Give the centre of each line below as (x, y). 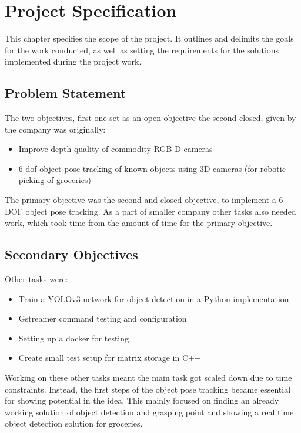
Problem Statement (66, 93)
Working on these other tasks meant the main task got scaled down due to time (148, 378)
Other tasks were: (36, 279)
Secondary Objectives (71, 254)
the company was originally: (55, 129)
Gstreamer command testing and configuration (103, 318)
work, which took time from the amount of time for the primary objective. (139, 223)
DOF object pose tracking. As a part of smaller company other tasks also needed (150, 211)
